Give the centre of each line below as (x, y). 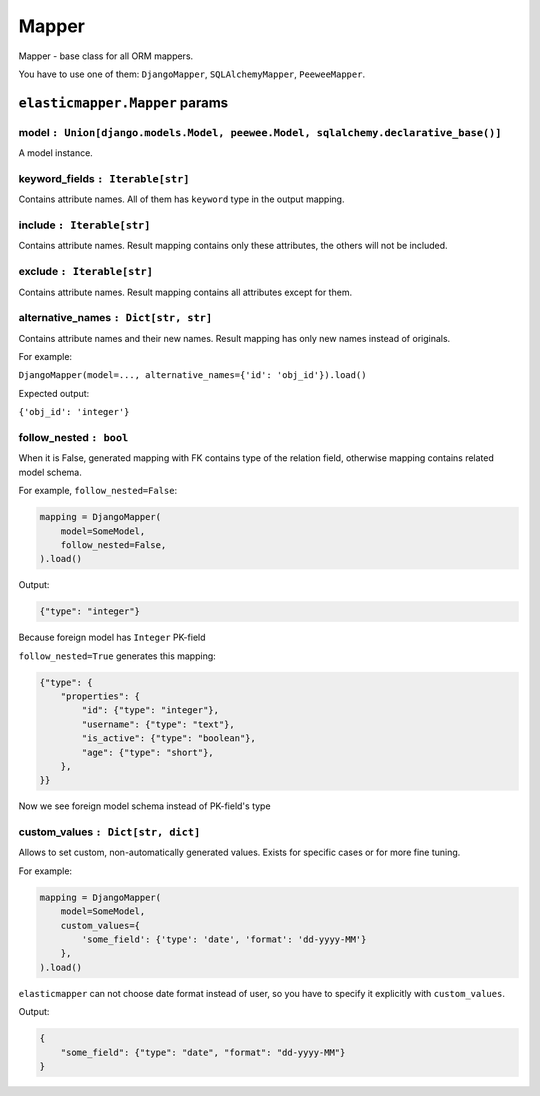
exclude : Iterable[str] (86, 272)
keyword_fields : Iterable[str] (104, 178)
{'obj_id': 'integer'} (74, 412)
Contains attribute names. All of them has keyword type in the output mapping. (181, 199)
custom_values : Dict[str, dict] (109, 832)
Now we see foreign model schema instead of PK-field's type (144, 806)
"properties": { (100, 696)
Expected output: (54, 393)
